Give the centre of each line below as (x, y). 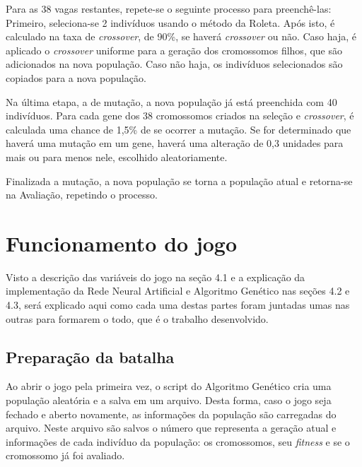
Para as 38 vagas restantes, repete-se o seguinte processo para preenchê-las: (169, 8)
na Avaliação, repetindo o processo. (82, 195)
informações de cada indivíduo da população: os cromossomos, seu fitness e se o (178, 441)
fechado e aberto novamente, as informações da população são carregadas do (171, 414)
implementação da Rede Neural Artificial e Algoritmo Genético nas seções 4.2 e (178, 291)
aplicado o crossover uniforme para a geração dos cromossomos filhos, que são (174, 50)
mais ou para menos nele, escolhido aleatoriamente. (117, 156)
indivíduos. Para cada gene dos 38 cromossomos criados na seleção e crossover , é (180, 116)
